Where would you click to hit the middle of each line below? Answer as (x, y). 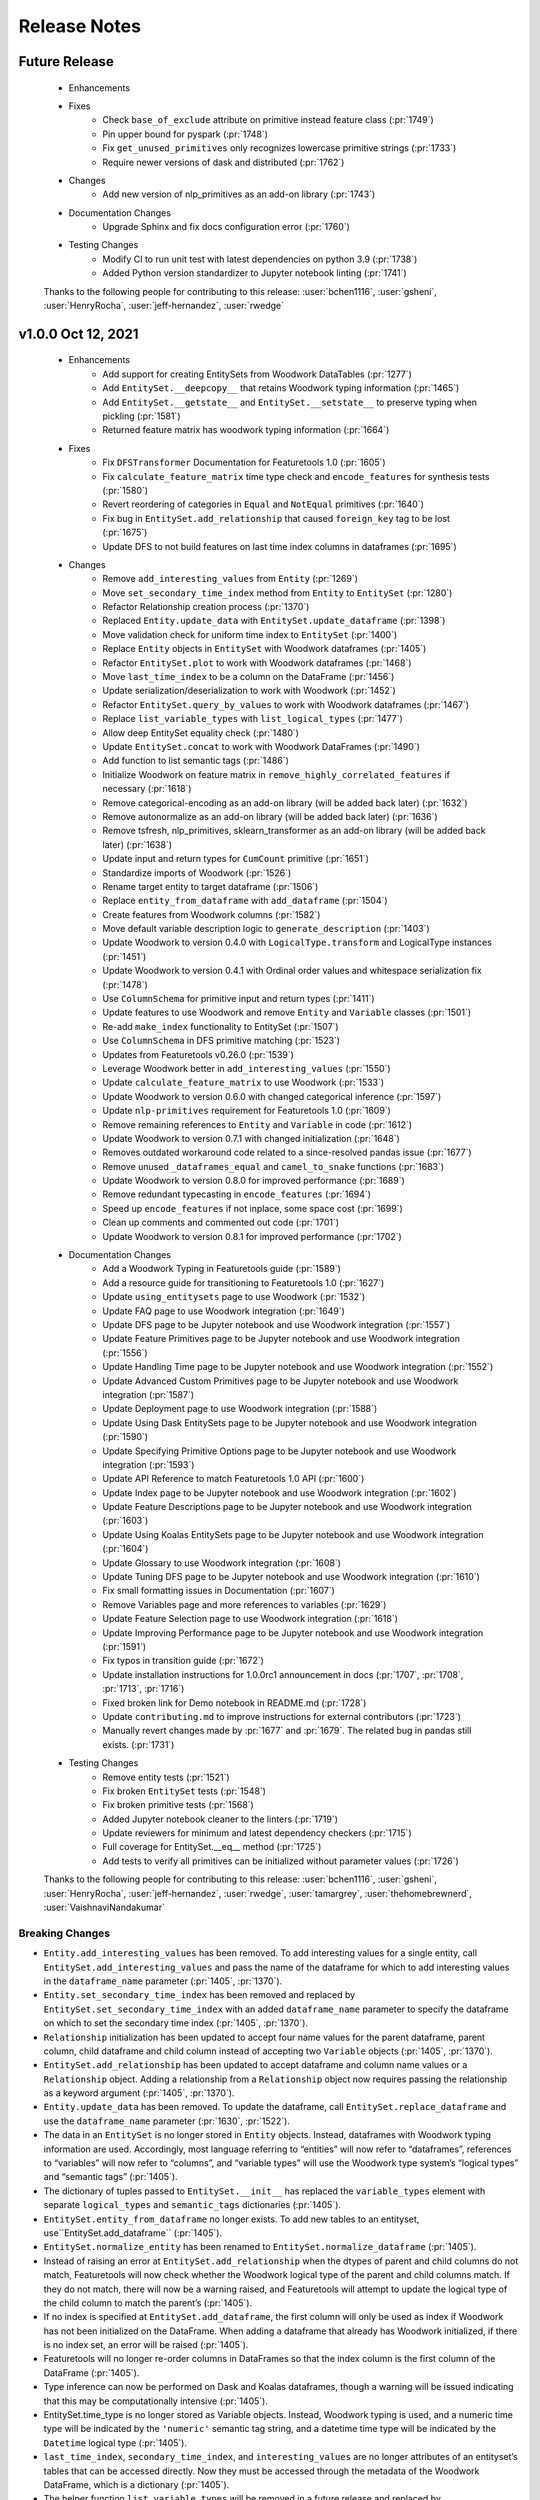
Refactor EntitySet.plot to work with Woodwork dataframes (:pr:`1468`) (257, 662)
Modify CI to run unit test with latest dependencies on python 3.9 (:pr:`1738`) (260, 259)
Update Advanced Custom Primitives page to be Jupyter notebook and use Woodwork (280, 1381)
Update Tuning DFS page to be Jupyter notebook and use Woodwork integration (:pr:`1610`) (291, 1577)
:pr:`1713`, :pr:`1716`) (143, 1689)
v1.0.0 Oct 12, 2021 (78, 333)
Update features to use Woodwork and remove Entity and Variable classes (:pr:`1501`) (287, 1012)
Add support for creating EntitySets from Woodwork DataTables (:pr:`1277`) (257, 374)
